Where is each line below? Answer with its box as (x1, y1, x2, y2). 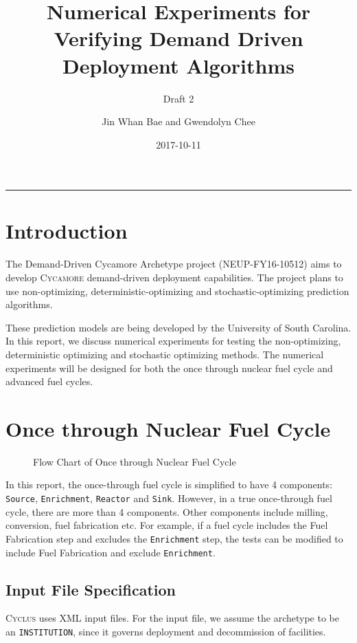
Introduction (5, 217, 128, 245)
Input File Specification (5, 578, 176, 600)
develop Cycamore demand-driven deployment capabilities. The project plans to (5, 270, 343, 284)
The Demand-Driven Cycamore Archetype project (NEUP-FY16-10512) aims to (5, 257, 342, 271)
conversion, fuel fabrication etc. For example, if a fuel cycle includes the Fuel (5, 518, 328, 532)
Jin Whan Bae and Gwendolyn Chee (102, 114, 255, 129)
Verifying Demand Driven (54, 24, 303, 52)
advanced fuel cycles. (5, 374, 93, 389)
